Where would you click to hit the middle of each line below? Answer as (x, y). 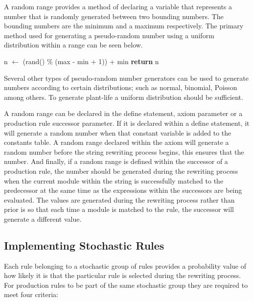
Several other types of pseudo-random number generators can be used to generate (126, 78)
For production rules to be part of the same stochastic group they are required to (126, 285)
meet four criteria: (31, 294)
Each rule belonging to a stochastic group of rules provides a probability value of (125, 266)
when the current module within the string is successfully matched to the (114, 180)
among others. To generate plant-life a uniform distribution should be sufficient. (124, 97)
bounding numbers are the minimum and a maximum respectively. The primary (124, 26)
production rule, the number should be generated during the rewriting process (121, 171)
